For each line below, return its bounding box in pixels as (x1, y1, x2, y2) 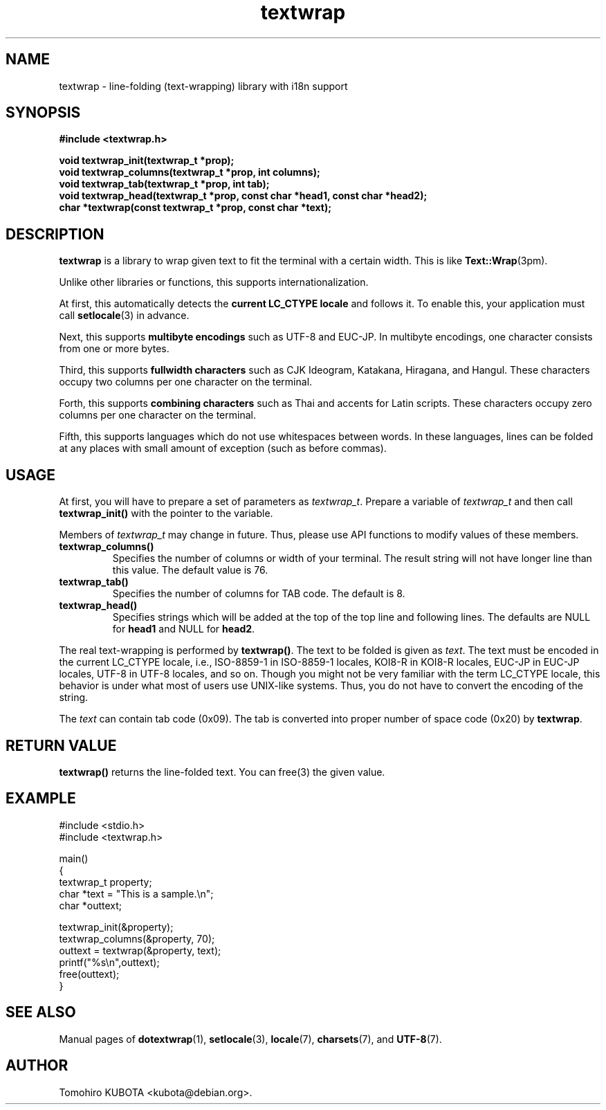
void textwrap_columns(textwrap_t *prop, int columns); (59, 166, 320, 179)
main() (59, 852, 89, 864)
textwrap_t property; (59, 875, 152, 888)
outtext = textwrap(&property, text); (59, 944, 221, 956)
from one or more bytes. (59, 343, 169, 355)
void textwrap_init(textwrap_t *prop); (59, 154, 235, 167)
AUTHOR (6, 1057, 68, 1075)
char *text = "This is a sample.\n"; (59, 887, 214, 900)
